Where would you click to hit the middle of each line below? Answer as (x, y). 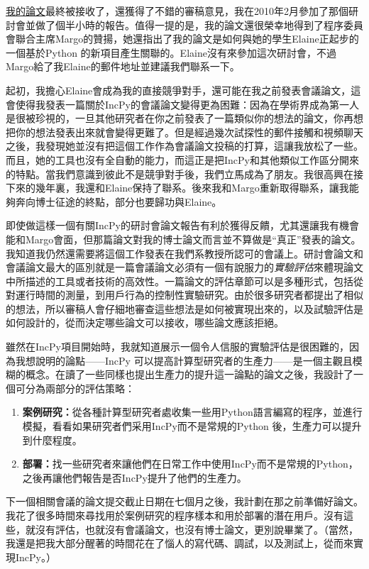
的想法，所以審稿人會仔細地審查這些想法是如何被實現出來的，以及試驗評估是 (184, 308)
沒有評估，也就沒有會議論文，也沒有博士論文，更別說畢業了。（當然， (197, 529)
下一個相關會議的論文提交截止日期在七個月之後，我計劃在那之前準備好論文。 (184, 501)
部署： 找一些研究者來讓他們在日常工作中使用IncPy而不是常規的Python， (190, 464)
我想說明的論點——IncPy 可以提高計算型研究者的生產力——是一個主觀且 (184, 360)
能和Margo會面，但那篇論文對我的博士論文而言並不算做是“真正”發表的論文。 (183, 239)
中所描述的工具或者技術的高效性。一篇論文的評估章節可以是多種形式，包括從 (184, 281)
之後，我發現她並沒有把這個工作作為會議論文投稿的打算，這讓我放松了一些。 (184, 146)
